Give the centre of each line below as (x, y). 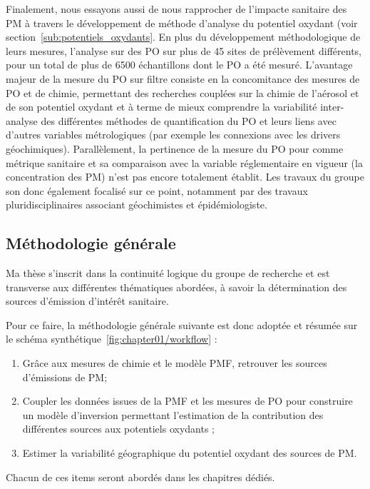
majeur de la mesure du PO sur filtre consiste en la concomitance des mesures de (183, 78)
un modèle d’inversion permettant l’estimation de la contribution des (173, 414)
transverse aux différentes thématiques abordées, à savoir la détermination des (176, 287)
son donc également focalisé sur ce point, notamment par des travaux (157, 190)
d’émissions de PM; (65, 377)
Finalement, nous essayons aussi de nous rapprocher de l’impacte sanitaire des (176, 9)
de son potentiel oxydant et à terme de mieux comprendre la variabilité (161, 107)
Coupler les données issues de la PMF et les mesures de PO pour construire (187, 401)
